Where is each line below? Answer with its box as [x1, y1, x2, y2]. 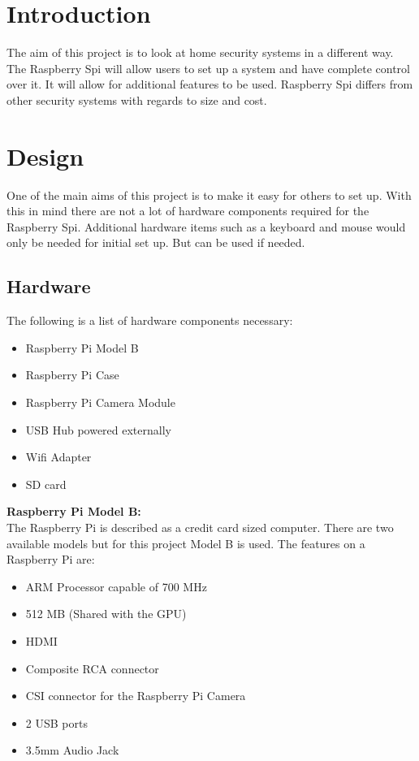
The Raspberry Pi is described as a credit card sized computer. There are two [6, 518, 394, 535]
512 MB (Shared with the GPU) [25, 605, 187, 622]
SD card [25, 475, 67, 492]
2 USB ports [25, 714, 88, 731]
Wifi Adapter [25, 448, 92, 465]
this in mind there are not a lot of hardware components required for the [6, 202, 369, 219]
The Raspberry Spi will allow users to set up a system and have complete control [6, 59, 410, 76]
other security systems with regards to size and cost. [6, 91, 267, 108]
